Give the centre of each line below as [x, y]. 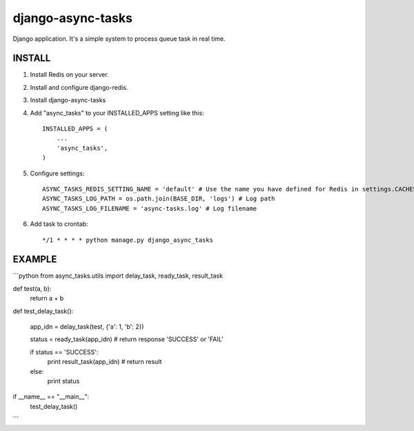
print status [63, 381]
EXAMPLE [35, 259]
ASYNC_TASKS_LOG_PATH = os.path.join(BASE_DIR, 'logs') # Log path [159, 199]
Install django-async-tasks [68, 100]
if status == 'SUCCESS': [64, 352]
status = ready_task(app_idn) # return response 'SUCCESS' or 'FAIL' [127, 339]
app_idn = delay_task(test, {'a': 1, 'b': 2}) [87, 327]
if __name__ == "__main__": [51, 396]
